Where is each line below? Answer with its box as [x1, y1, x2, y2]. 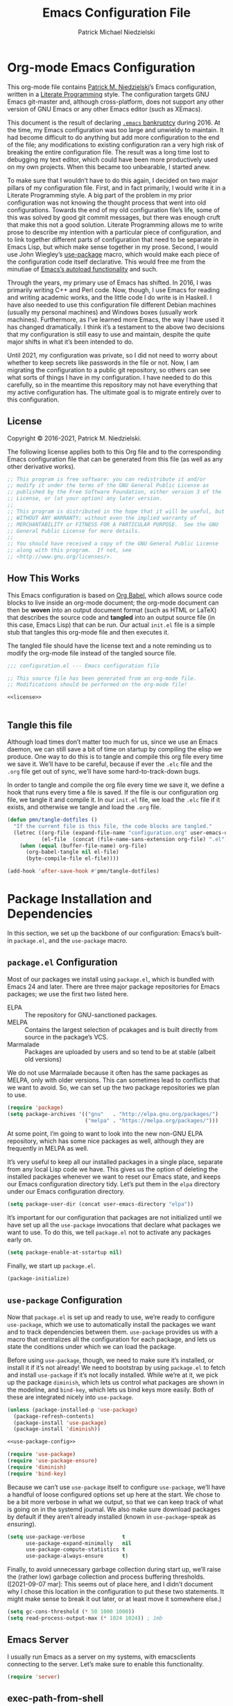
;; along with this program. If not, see [7, 547, 132, 554]
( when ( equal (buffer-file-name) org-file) [19, 842, 148, 850]
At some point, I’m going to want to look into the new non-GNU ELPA [7, 1129, 203, 1138]
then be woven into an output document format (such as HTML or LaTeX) [7, 605, 217, 614]
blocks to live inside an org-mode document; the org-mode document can [7, 598, 219, 607]
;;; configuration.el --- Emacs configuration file [7, 662, 159, 669]
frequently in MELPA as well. [7, 1145, 89, 1153]
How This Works [7, 573, 80, 584]
